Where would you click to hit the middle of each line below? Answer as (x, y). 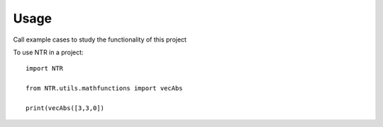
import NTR (45, 68)
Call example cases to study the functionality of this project (100, 40)
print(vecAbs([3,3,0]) (65, 108)
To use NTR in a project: (49, 52)
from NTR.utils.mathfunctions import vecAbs (105, 89)
